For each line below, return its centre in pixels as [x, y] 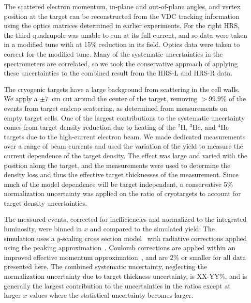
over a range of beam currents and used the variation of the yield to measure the [124, 146]
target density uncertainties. [45, 203]
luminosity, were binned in [43, 229]
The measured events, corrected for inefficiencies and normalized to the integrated [125, 219]
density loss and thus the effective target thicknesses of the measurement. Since [121, 174]
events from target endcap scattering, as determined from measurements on [116, 108]
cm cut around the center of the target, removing [125, 98]
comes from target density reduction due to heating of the [90, 127]
